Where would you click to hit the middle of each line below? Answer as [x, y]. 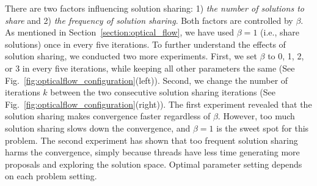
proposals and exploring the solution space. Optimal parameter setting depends [154, 164]
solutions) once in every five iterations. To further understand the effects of [145, 44]
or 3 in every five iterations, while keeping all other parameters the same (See [150, 68]
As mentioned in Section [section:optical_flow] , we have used [120, 32]
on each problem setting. [51, 176]
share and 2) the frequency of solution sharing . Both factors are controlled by [149, 20]
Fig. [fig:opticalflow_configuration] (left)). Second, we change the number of [147, 80]
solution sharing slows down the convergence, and [98, 128]
